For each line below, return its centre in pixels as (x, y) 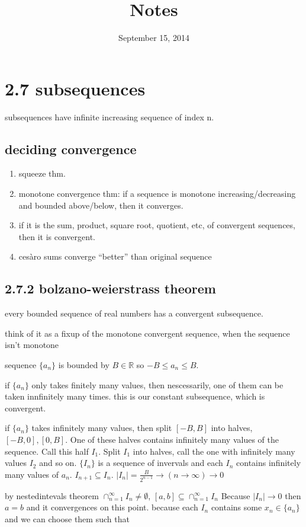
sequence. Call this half (47, 451)
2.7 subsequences (75, 88)
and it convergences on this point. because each (112, 507)
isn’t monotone (32, 345)
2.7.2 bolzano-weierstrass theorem (110, 288)
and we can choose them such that (67, 518)
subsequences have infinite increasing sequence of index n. (109, 116)
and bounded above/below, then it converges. (101, 205)
